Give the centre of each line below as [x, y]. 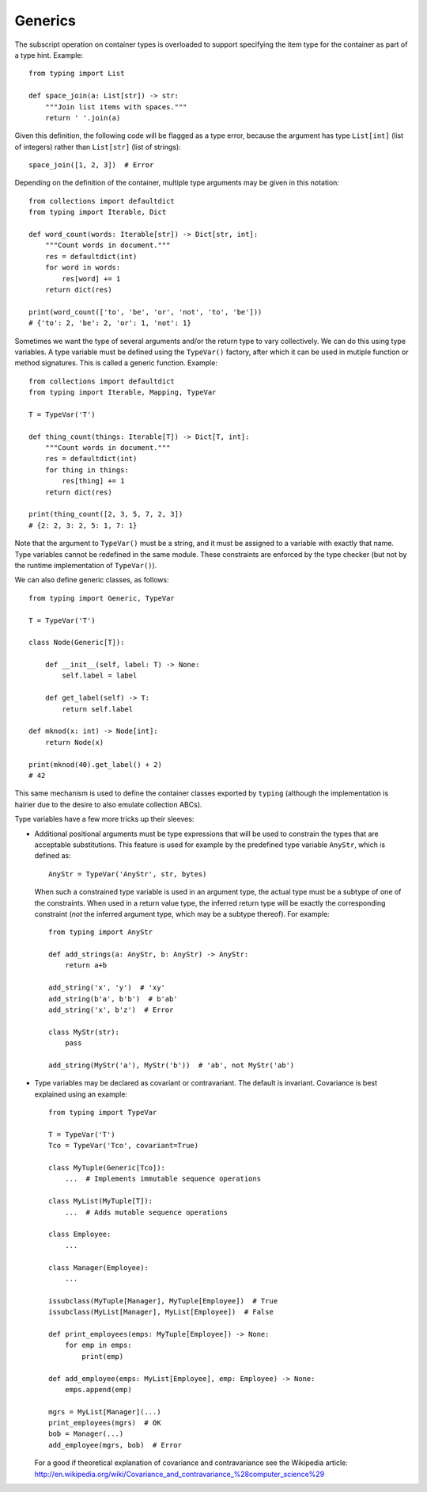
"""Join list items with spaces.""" [116, 107]
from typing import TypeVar [103, 1112]
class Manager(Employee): [99, 1267]
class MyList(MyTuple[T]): [101, 1201]
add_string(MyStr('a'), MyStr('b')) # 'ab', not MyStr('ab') [172, 1065]
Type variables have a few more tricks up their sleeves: [104, 819]
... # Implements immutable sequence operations [162, 1179]
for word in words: [83, 268]
